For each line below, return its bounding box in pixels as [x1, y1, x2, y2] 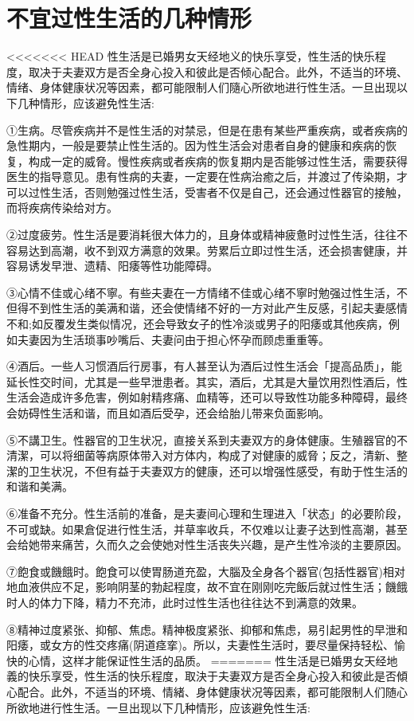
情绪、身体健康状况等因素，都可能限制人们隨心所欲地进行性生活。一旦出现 [6, 79, 396, 96]
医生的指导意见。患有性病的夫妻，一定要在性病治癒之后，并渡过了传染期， [6, 168, 396, 185]
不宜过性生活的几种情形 [6, 2, 252, 34]
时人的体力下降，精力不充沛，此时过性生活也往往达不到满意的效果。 [6, 594, 363, 610]
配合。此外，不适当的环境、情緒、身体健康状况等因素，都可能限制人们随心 [17, 683, 408, 699]
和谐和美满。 [6, 478, 73, 495]
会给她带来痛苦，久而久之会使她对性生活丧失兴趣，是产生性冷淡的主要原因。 [6, 536, 408, 553]
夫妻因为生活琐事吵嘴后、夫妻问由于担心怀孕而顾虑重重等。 [17, 331, 330, 347]
